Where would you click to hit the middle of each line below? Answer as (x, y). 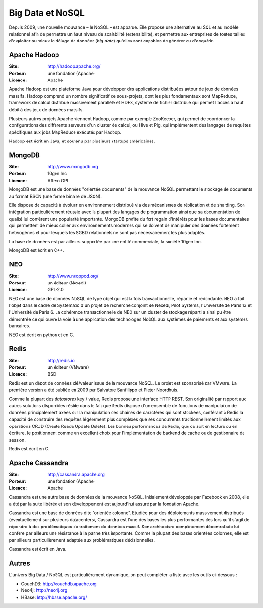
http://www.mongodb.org (73, 167)
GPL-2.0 (56, 290)
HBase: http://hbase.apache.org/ (54, 597)
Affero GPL (58, 180)
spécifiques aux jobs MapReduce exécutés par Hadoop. (65, 132)
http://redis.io (61, 361)
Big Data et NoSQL (47, 13)
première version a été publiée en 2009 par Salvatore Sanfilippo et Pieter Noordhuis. (94, 390)
